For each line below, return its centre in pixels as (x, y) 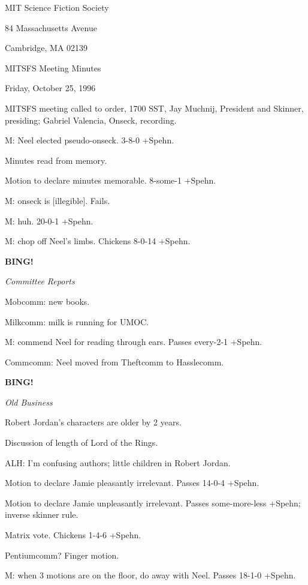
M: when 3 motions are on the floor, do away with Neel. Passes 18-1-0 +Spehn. (150, 575)
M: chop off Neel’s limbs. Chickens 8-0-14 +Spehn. (98, 241)
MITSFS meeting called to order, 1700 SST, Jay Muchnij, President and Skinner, (154, 108)
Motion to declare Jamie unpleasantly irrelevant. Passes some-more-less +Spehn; (153, 502)
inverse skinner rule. (42, 514)
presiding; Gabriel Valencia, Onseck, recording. (91, 120)
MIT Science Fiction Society (57, 7)
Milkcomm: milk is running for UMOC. (77, 321)
